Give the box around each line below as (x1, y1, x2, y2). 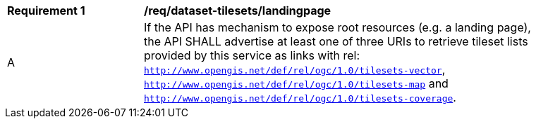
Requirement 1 (7, 4, 85, 18)
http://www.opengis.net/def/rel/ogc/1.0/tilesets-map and (144, 76, 449, 90)
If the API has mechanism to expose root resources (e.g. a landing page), (144, 20, 531, 34)
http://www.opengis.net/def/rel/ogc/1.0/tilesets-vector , (144, 62, 446, 76)
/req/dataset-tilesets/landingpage (144, 4, 331, 18)
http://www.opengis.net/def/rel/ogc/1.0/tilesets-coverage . (144, 90, 456, 104)
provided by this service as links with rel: (144, 48, 360, 62)
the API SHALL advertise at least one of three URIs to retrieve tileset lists (144, 34, 528, 48)
